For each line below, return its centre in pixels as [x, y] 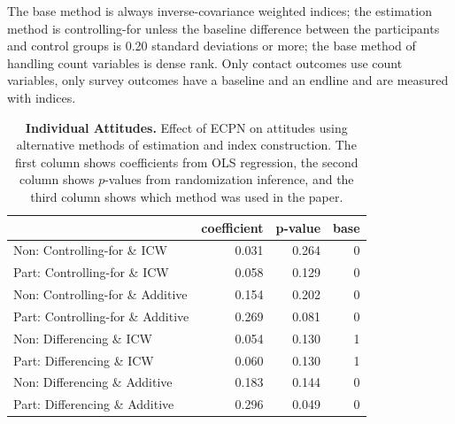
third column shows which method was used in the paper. [187, 196]
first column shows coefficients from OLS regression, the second [187, 162]
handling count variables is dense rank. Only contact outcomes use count [205, 62]
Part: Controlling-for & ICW [91, 272]
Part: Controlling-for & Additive [101, 316]
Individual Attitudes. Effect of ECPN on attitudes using [186, 127]
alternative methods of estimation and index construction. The [186, 145]
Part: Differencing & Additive [94, 404]
